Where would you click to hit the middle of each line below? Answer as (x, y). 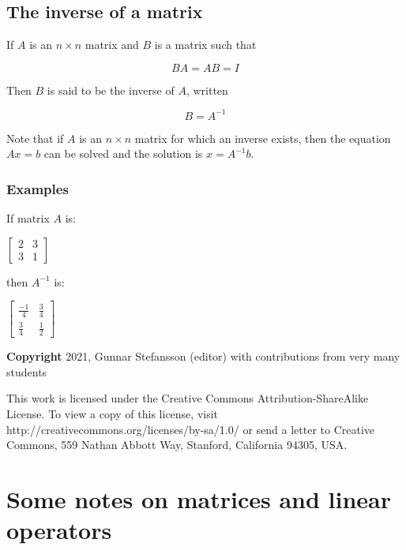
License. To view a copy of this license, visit (113, 414)
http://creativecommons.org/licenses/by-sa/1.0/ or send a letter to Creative (191, 429)
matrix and (112, 45)
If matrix (28, 218)
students (27, 371)
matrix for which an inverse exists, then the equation (263, 138)
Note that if (35, 138)
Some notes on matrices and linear (199, 498)
